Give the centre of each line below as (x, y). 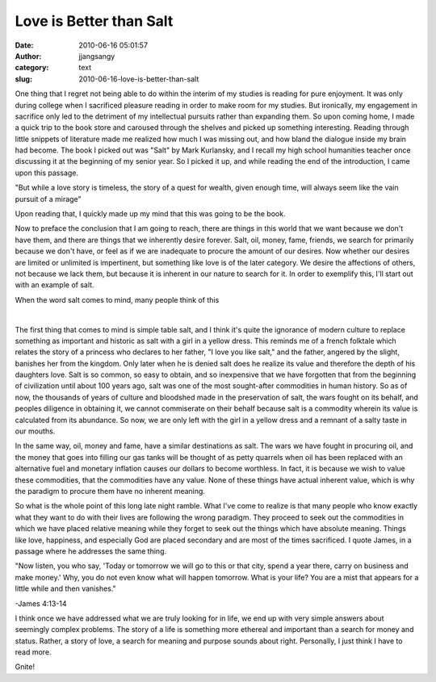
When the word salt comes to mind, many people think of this (117, 299)
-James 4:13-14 (41, 603)
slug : (23, 79)
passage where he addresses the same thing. (91, 551)
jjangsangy (97, 56)
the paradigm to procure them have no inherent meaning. (110, 491)
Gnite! (25, 667)
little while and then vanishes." (65, 588)
